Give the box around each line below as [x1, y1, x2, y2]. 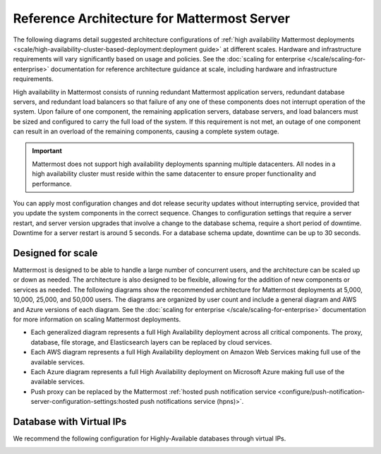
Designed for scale [13, 247, 98, 259]
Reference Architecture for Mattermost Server [13, 11, 291, 26]
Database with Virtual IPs [13, 415, 127, 427]
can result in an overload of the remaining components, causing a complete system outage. [13, 127, 279, 136]
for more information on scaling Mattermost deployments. [13, 315, 181, 324]
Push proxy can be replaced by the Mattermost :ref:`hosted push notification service [30, 387, 277, 395]
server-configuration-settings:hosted [30, 398, 139, 406]
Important [32, 147, 63, 155]
